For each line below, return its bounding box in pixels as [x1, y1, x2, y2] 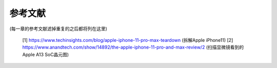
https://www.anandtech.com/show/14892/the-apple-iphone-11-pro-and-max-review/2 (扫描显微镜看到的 [22, 44, 244, 51]
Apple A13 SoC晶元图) [22, 51, 69, 57]
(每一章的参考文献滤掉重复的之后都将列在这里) [9, 26, 108, 32]
